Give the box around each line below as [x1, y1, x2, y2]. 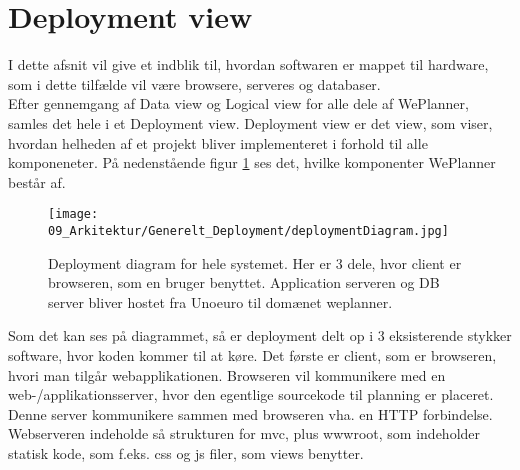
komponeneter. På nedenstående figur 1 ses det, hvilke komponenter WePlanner [8, 152, 496, 173]
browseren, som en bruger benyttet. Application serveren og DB [48, 272, 440, 293]
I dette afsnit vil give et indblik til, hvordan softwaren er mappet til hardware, [8, 54, 489, 75]
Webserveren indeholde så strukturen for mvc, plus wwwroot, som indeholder [8, 423, 481, 444]
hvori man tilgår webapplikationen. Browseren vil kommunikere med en [8, 364, 446, 385]
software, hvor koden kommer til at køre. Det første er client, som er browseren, [8, 344, 497, 365]
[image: [48, 207, 99, 222]
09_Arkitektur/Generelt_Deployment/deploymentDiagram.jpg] [48, 223, 449, 238]
